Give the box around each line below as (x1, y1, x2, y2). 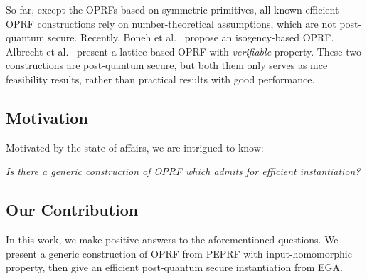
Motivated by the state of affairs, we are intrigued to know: (6, 139, 264, 154)
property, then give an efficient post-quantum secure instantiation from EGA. (6, 260, 343, 275)
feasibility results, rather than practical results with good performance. (6, 71, 315, 86)
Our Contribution (6, 199, 139, 221)
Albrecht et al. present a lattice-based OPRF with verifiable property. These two (6, 43, 362, 58)
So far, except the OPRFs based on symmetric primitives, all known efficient (6, 2, 339, 16)
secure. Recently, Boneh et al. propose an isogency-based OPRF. (48, 30, 334, 45)
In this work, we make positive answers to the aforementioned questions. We (6, 232, 339, 247)
